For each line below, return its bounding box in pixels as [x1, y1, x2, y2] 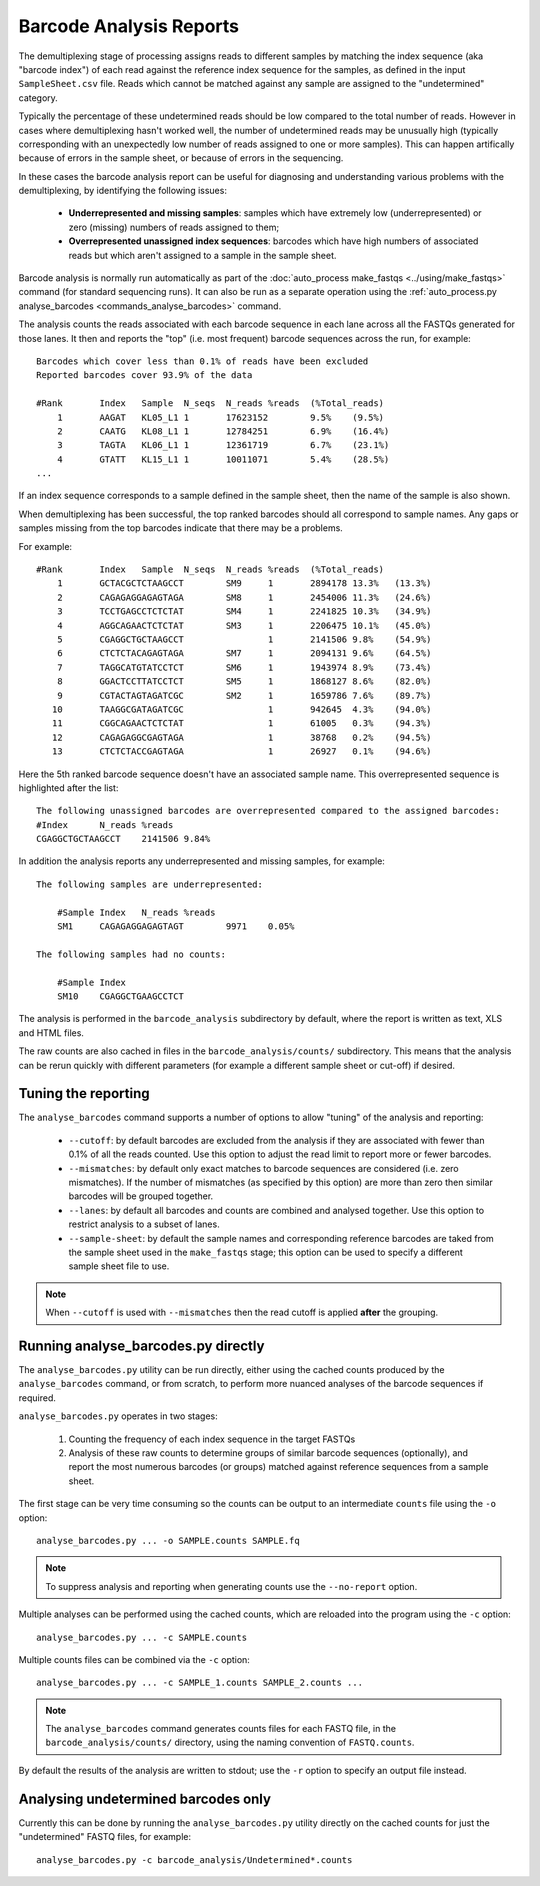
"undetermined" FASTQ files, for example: [18, 1831, 192, 1843]
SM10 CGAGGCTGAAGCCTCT [56, 990, 185, 1002]
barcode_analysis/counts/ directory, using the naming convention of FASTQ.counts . [45, 1736, 415, 1749]
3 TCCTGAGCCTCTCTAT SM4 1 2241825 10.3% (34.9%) [56, 606, 432, 617]
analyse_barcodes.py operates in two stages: [18, 1410, 219, 1422]
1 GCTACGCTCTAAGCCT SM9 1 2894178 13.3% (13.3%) [56, 578, 432, 589]
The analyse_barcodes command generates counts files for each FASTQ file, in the [45, 1723, 397, 1735]
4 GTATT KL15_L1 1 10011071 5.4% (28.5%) [56, 453, 390, 465]
